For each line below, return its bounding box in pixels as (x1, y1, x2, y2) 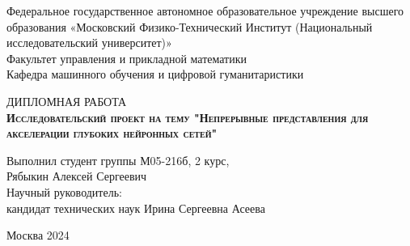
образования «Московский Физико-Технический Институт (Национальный (6, 18, 373, 35)
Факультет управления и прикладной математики (6, 49, 247, 66)
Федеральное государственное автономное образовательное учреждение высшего (6, 2, 404, 19)
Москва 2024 (6, 227, 70, 244)
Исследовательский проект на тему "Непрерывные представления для (6, 108, 369, 125)
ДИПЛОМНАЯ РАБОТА (6, 92, 127, 109)
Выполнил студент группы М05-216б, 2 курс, (6, 151, 230, 168)
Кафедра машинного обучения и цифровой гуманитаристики (6, 66, 304, 83)
